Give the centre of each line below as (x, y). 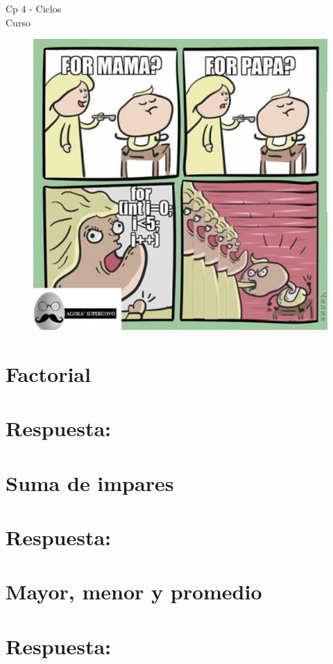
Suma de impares (90, 482)
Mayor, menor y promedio (134, 591)
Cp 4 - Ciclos (34, 8)
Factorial (48, 373)
